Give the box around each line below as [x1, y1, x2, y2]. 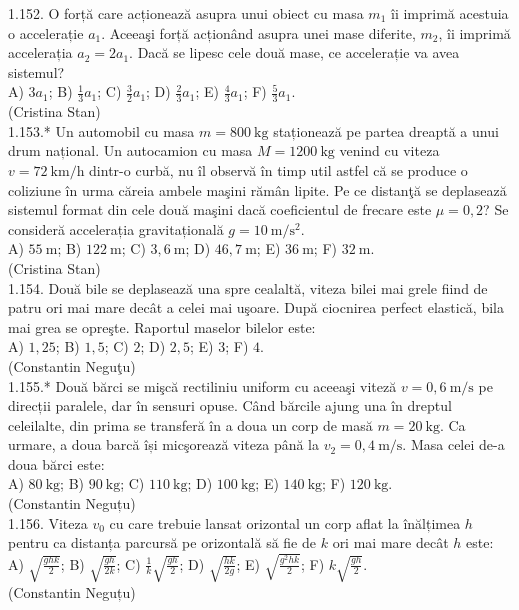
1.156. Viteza [8, 512, 88, 533]
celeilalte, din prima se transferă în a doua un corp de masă [8, 414, 373, 435]
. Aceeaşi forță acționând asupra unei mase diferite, [101, 22, 416, 43]
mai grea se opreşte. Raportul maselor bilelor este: [8, 316, 316, 337]
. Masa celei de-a [402, 434, 505, 455]
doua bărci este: [8, 453, 105, 474]
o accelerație [8, 22, 84, 43]
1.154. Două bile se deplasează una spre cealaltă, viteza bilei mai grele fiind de [8, 277, 488, 298]
